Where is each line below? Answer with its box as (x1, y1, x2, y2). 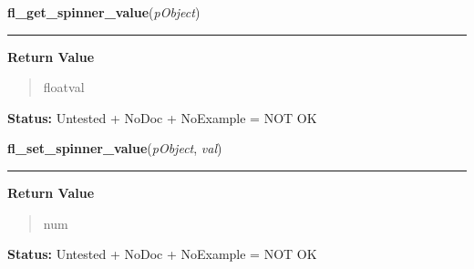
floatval (43, 78, 85, 97)
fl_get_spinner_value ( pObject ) (7, 3, 201, 21)
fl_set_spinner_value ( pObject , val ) (7, 139, 222, 158)
